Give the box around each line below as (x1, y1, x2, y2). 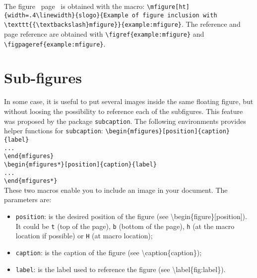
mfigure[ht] (150, 3, 190, 10)
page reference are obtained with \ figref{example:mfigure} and (4, 28, 204, 39)
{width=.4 (4, 11, 36, 19)
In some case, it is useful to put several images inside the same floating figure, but (4, 96, 254, 107)
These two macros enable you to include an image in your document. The (4, 184, 228, 195)
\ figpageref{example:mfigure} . (4, 38, 106, 49)
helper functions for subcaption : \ (4, 125, 109, 136)
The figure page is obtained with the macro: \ (4, 1, 151, 11)
